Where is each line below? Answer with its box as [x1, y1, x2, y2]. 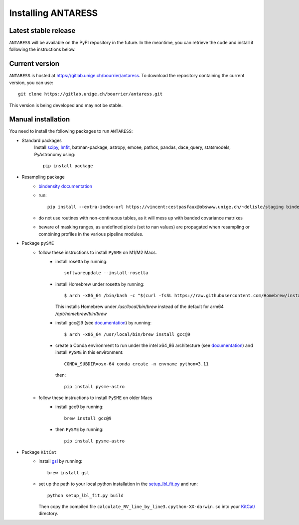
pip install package [43, 163, 93, 169]
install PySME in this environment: [55, 349, 124, 355]
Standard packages [21, 137, 62, 143]
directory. [38, 511, 58, 517]
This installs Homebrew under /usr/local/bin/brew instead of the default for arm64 [55, 304, 224, 310]
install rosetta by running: [55, 258, 108, 264]
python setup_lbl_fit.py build [47, 493, 124, 498]
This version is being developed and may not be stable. [9, 102, 123, 108]
